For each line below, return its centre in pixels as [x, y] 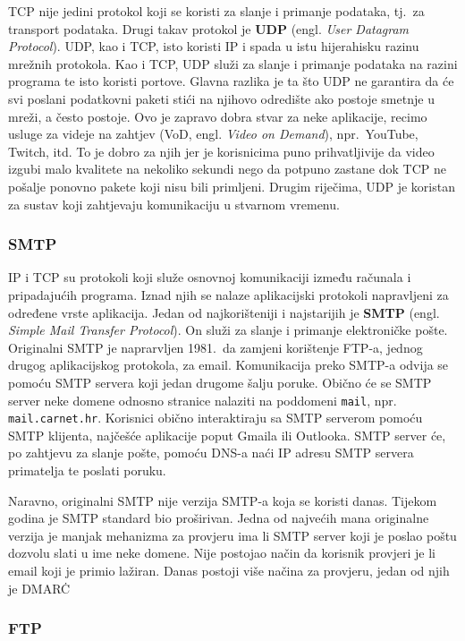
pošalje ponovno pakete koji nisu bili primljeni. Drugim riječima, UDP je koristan [232, 186]
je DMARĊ [39, 588]
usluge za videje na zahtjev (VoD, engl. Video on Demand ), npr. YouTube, [213, 134]
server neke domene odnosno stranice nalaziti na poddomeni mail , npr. [203, 400]
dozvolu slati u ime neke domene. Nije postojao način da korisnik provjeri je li [222, 553]
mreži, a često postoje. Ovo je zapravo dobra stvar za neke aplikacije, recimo [218, 116]
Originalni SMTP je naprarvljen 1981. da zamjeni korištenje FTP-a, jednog [216, 347]
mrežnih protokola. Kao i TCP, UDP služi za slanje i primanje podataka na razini [233, 63]
